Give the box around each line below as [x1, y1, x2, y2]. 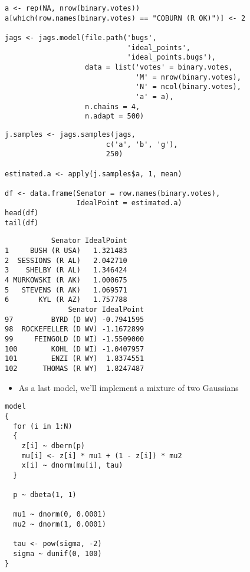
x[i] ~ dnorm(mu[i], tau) [21, 461, 123, 470]
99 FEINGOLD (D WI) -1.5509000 [5, 335, 144, 343]
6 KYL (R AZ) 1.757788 [5, 295, 127, 304]
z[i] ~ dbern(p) [21, 441, 85, 450]
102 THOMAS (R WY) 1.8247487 [5, 364, 144, 373]
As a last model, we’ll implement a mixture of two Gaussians [18, 381, 239, 393]
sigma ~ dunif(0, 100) [13, 550, 102, 558]
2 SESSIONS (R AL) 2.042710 [5, 256, 127, 265]
